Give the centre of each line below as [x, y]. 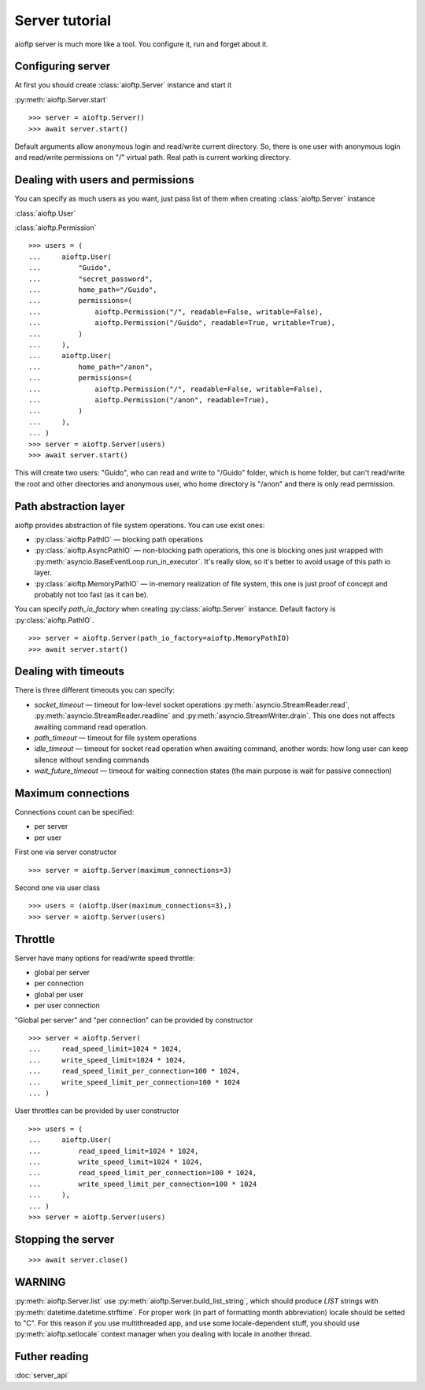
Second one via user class [57, 888]
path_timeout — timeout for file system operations [115, 738]
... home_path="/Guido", [93, 290]
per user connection [67, 1006]
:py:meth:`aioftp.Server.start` [61, 99]
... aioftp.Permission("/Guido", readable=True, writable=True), [182, 323]
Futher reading [52, 1357]
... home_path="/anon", [91, 367]
